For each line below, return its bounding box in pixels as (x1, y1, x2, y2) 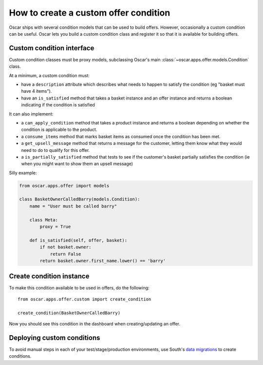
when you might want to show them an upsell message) (21, 161, 133, 167)
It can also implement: (9, 111, 54, 117)
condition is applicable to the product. (21, 127, 97, 133)
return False (50, 251, 81, 257)
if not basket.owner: (39, 244, 92, 250)
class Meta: (29, 217, 58, 223)
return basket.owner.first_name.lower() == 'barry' (39, 258, 166, 264)
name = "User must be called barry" (29, 203, 117, 209)
